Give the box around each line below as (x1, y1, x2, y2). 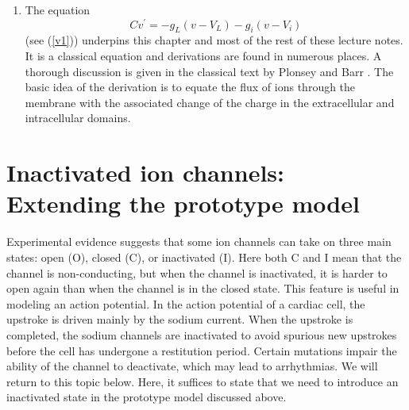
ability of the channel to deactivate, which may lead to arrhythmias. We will (6, 358, 378, 374)
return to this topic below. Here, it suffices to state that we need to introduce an (6, 373, 399, 389)
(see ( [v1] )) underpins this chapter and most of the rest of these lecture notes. (25, 32, 403, 48)
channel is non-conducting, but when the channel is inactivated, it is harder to (6, 264, 388, 281)
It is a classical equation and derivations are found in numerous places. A (25, 48, 382, 64)
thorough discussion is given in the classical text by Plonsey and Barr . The (25, 63, 394, 79)
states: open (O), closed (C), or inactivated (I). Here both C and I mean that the (6, 248, 402, 265)
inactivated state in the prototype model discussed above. (6, 389, 287, 405)
